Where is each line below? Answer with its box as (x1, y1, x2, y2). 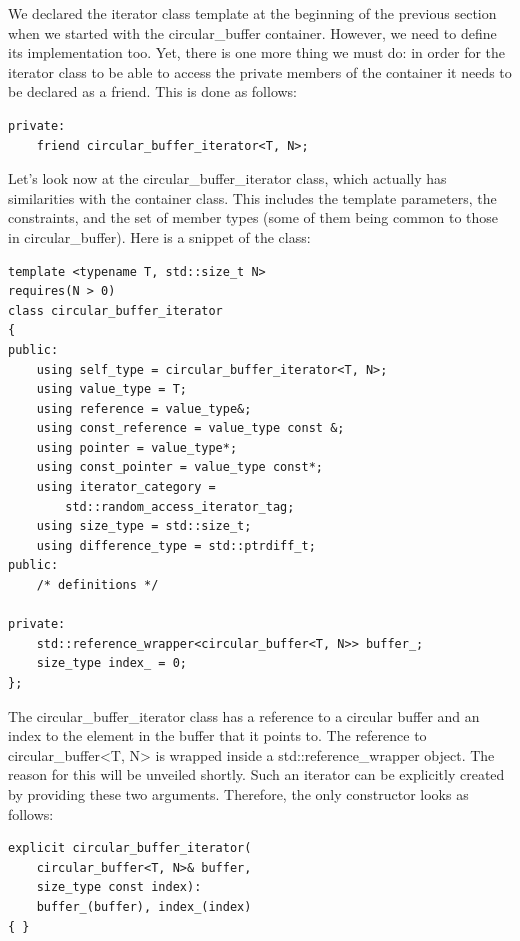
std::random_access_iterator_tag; (65, 499, 295, 514)
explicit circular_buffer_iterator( (8, 841, 252, 856)
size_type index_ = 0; (36, 656, 187, 671)
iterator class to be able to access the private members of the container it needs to (8, 61, 512, 82)
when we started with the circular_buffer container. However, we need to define (8, 22, 497, 43)
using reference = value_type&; (36, 401, 252, 416)
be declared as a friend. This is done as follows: (8, 81, 298, 102)
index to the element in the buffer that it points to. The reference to (8, 725, 427, 746)
